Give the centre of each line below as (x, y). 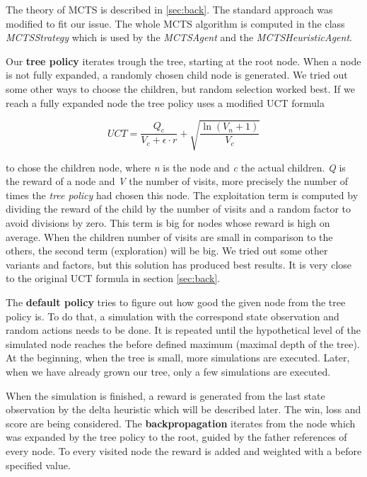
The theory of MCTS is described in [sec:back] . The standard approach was (169, 9)
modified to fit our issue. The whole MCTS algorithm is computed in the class (175, 23)
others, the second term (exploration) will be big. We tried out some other (167, 251)
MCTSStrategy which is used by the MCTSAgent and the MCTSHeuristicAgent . (179, 37)
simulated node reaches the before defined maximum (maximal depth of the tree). (183, 343)
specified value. (38, 465)
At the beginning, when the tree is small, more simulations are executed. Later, (178, 358)
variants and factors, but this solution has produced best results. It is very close (179, 264)
